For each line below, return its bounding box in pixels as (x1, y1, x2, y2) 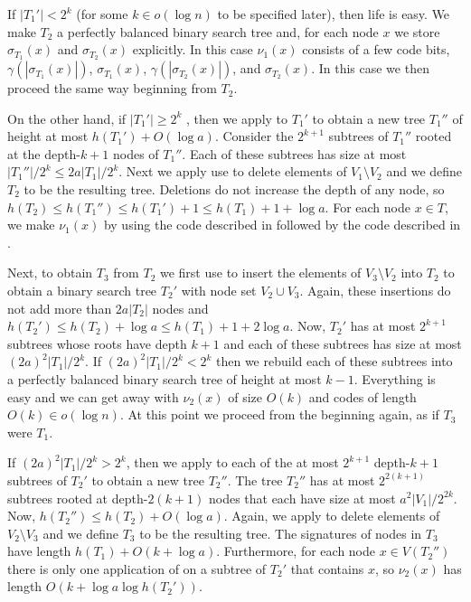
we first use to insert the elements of (159, 263, 362, 282)
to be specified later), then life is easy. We (217, 5, 450, 23)
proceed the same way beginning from (7, 79, 217, 98)
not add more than (7, 298, 112, 317)
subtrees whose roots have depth (7, 334, 187, 353)
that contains (290, 559, 364, 578)
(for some (76, 5, 128, 23)
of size (228, 387, 263, 406)
